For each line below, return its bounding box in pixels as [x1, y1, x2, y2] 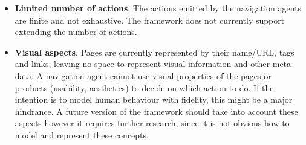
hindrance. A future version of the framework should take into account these [15, 105, 298, 117]
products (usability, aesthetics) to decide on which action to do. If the [15, 81, 274, 94]
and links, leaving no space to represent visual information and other [15, 57, 270, 70]
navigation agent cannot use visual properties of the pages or [45, 69, 272, 82]
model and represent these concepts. [15, 128, 149, 141]
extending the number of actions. [15, 25, 137, 38]
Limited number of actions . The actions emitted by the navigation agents [15, 2, 302, 14]
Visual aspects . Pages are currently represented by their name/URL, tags [15, 45, 295, 58]
